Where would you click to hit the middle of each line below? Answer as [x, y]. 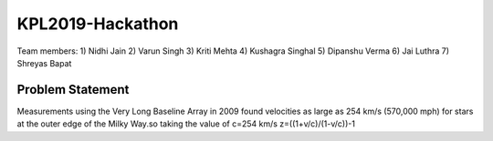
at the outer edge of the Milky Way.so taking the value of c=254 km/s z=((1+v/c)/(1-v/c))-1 [186, 124]
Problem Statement [73, 90]
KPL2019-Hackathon [98, 24]
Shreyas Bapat [44, 63]
